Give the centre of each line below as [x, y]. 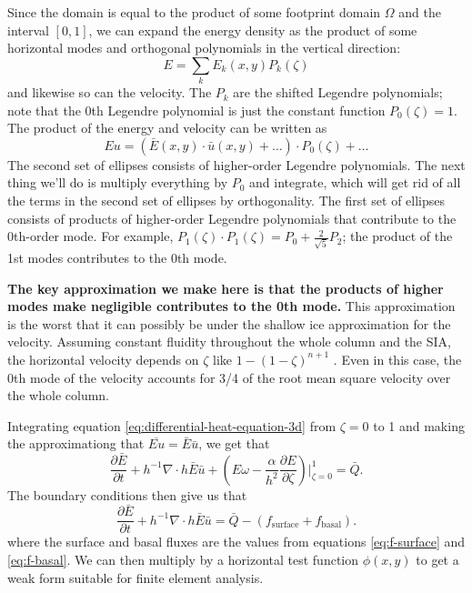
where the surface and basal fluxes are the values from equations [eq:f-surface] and [236, 542]
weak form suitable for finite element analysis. [136, 577]
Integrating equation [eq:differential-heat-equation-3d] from [172, 425]
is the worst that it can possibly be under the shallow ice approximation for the [229, 323]
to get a [437, 560]
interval [28, 30]
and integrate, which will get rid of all [355, 182]
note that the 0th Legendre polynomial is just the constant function [196, 110]
